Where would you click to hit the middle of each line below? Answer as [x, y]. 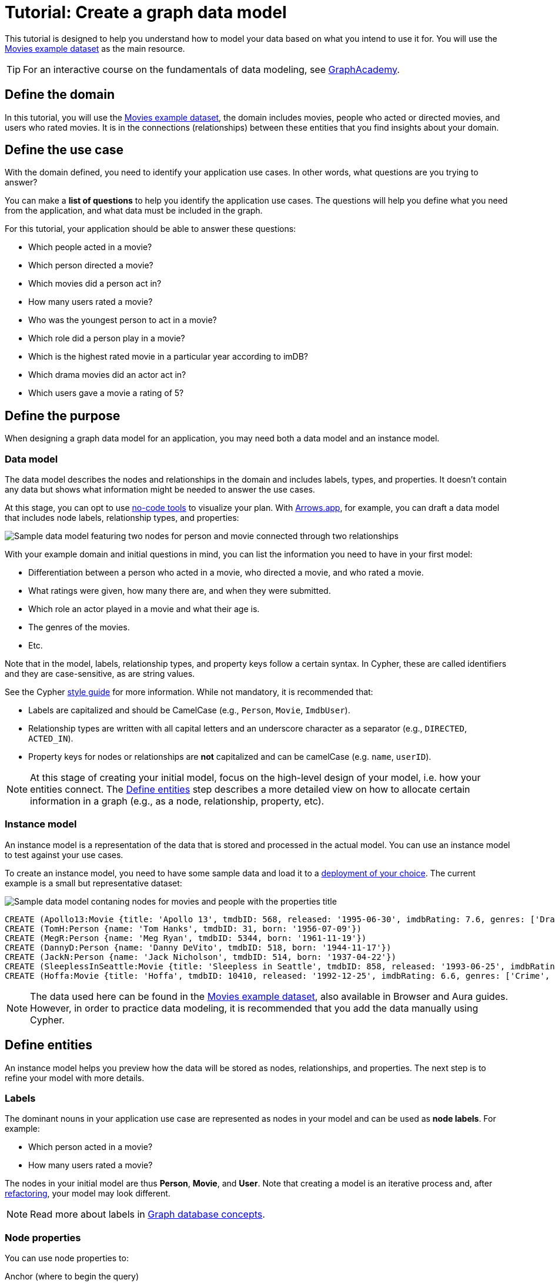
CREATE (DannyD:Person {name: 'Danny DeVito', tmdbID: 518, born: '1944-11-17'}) [198, 947]
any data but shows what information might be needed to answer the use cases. [160, 490]
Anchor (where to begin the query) [72, 1277]
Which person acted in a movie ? [91, 1147]
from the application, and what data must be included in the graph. [134, 211]
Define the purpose [63, 416]
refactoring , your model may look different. [88, 1194]
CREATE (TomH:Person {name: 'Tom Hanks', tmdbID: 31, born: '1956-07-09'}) [183, 928]
